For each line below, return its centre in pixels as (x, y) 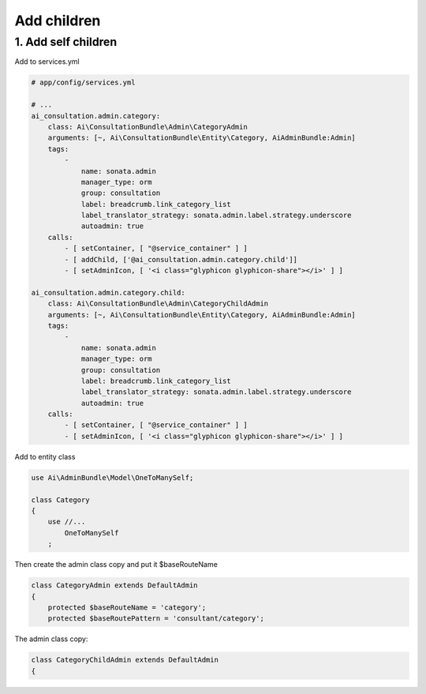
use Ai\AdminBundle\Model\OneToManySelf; (112, 477)
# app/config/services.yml (83, 83)
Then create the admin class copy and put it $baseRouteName (116, 565)
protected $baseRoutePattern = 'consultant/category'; (156, 619)
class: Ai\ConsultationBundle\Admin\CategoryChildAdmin (158, 304)
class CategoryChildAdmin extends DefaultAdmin (125, 660)
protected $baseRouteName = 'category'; (127, 607)
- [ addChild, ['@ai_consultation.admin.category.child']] (181, 259)
